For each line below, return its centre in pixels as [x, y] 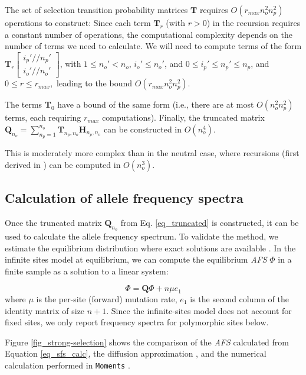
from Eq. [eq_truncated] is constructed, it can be [210, 222]
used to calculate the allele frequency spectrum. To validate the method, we [142, 236]
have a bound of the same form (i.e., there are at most [156, 104]
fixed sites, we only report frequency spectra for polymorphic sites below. [137, 322]
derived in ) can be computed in [63, 164]
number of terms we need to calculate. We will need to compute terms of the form [153, 46]
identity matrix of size [45, 310]
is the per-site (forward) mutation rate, [107, 298]
